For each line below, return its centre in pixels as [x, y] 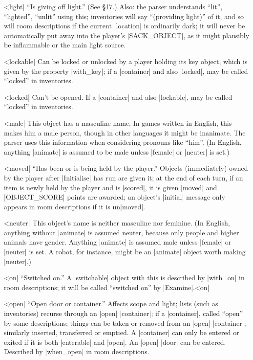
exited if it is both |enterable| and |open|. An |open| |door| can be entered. [115, 342]
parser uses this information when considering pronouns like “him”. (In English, [123, 142]
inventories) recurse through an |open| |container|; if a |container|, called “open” [124, 313]
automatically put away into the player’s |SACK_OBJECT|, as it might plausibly [127, 35]
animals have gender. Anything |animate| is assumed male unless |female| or [118, 242]
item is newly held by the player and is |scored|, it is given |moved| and [111, 187]
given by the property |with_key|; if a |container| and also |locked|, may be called [126, 71]
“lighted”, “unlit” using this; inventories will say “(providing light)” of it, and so [124, 16]
